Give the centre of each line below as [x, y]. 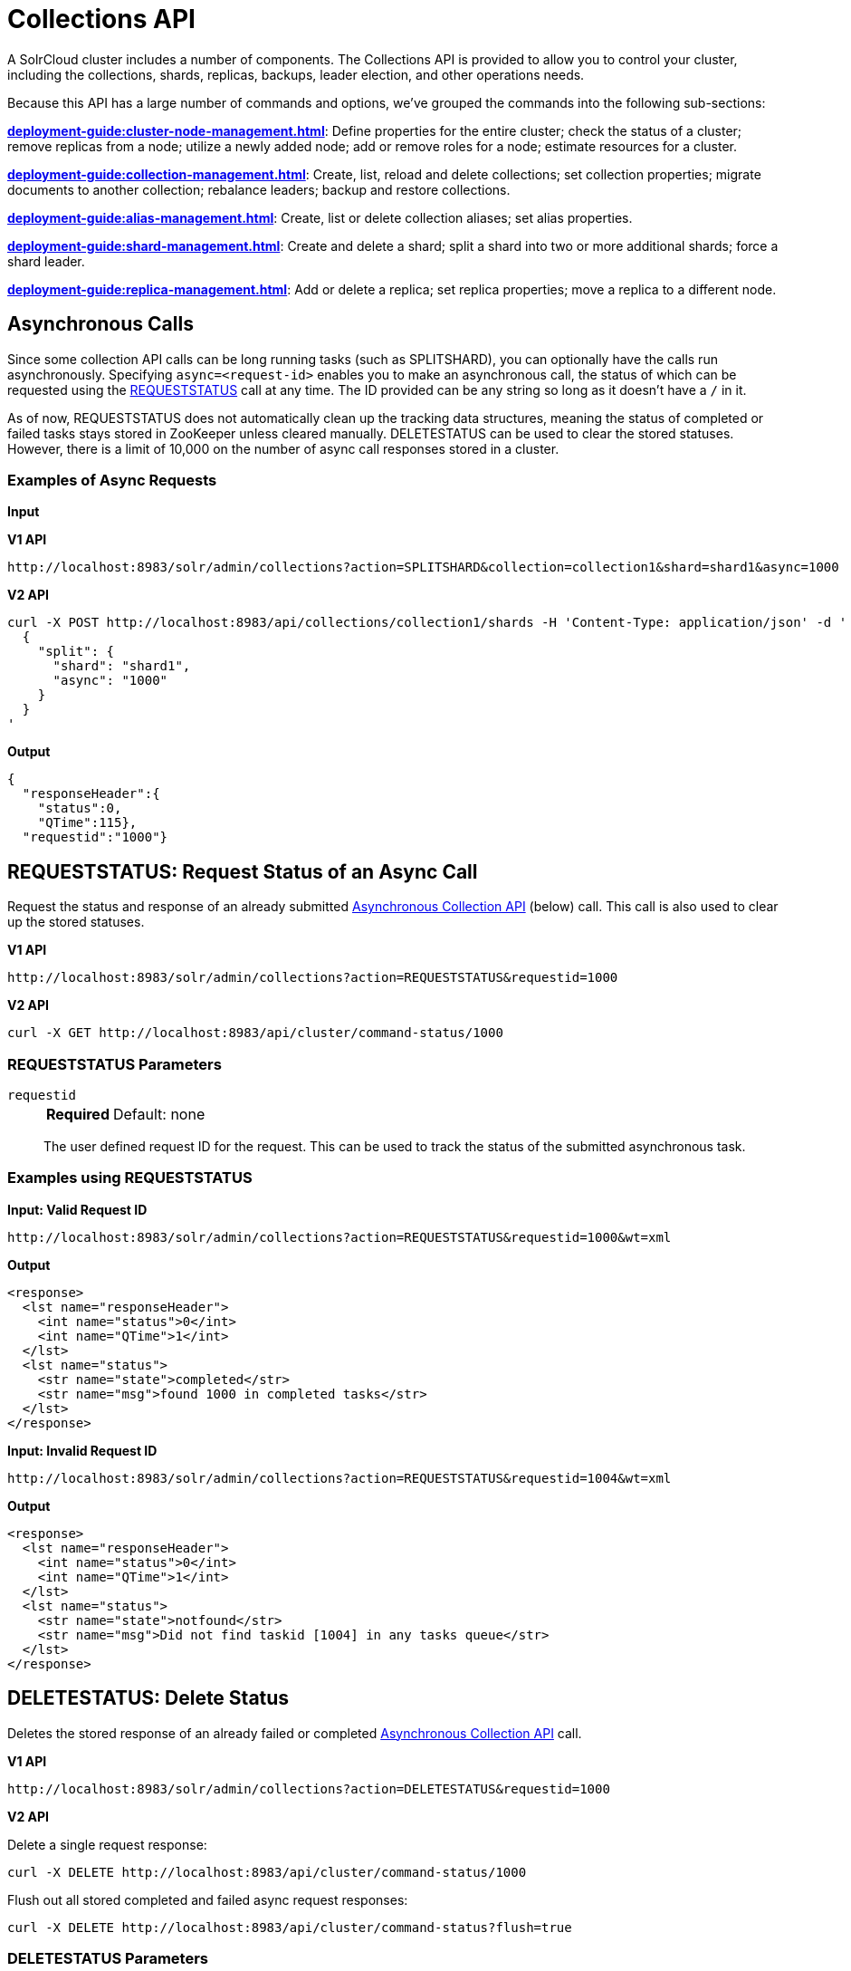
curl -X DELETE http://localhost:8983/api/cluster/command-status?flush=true [290, 1927]
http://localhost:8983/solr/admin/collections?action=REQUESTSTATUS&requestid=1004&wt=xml [339, 1478]
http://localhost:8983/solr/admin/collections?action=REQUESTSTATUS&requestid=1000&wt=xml [339, 1237]
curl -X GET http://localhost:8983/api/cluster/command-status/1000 [255, 1033]
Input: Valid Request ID [77, 1209]
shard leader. [46, 261]
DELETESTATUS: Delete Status [148, 1698]
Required [78, 1114]
